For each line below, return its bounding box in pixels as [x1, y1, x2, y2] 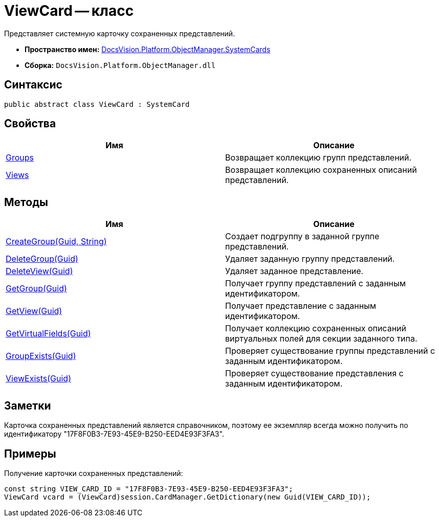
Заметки [4, 399, 51, 412]
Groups [6, 152, 34, 163]
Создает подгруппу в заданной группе [225, 231, 380, 242]
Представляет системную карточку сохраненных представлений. [4, 29, 235, 38]
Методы [4, 195, 48, 209]
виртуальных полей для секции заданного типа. [225, 333, 418, 344]
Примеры [4, 447, 56, 460]
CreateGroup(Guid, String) [6, 236, 107, 247]
